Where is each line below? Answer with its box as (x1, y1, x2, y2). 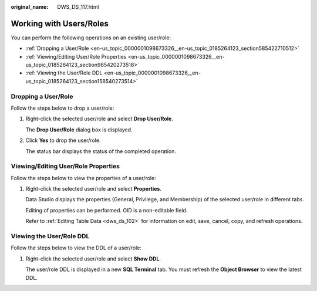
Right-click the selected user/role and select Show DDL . (25, 255, 161, 262)
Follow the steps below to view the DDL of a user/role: (11, 244, 142, 252)
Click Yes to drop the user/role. (25, 137, 101, 144)
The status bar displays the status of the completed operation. (25, 147, 176, 155)
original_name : (11, 4, 49, 10)
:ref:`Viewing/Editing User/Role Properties (25, 53, 127, 60)
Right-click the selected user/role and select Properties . (25, 185, 161, 192)
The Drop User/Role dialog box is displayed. (25, 126, 133, 133)
